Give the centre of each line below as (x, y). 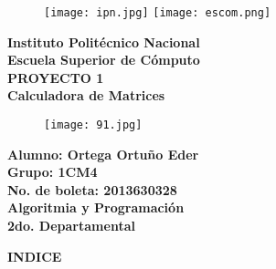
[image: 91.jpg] (93, 125)
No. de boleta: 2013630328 (92, 189)
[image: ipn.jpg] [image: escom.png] (158, 13)
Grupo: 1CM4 (53, 172)
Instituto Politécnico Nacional (104, 41)
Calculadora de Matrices (86, 95)
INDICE (35, 256)
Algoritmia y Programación (96, 207)
